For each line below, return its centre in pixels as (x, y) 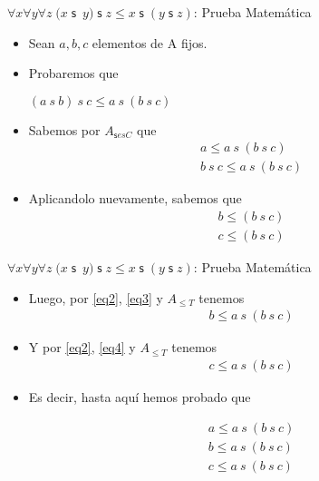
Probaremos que (73, 73)
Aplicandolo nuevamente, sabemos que (135, 198)
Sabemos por (64, 129)
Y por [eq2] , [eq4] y (82, 347)
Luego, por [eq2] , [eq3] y (96, 297)
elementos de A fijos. (150, 42)
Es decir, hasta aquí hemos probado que (140, 396)
